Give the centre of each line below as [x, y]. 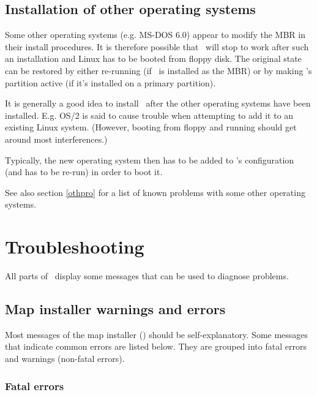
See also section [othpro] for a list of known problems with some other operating [155, 192]
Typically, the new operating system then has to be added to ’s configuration [150, 160]
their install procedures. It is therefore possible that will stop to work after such [157, 46]
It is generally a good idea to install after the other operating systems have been [158, 103]
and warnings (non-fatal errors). [65, 359]
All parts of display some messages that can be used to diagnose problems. [147, 276]
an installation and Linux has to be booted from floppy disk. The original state [153, 58]
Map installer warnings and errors [115, 309]
